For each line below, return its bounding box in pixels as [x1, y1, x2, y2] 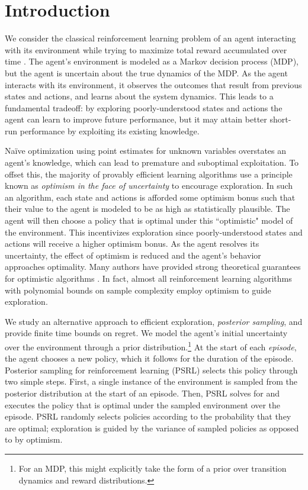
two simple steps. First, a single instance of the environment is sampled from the [5, 375, 297, 388]
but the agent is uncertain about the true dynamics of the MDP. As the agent [5, 66, 288, 79]
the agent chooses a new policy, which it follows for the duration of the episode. [5, 352, 294, 365]
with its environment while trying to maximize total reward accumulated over [5, 43, 287, 56]
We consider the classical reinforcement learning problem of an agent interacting [5, 32, 296, 44]
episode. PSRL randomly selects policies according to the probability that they [5, 410, 291, 423]
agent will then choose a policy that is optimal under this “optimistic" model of [5, 214, 293, 227]
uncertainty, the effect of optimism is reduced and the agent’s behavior [5, 249, 261, 261]
